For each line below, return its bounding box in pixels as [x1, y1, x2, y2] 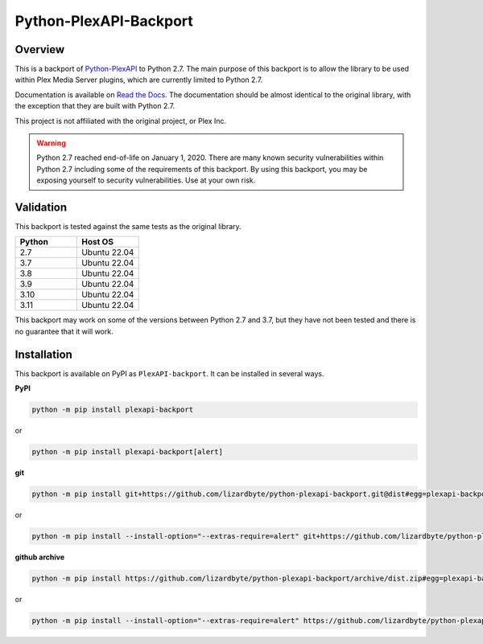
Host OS [81, 236, 114, 248]
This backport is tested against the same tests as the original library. [14, 222, 242, 232]
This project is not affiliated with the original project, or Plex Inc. [14, 116, 227, 125]
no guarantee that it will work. [14, 326, 114, 336]
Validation [14, 201, 68, 214]
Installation [14, 347, 72, 361]
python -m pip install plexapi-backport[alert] [31, 447, 223, 457]
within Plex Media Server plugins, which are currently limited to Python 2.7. [14, 75, 263, 84]
